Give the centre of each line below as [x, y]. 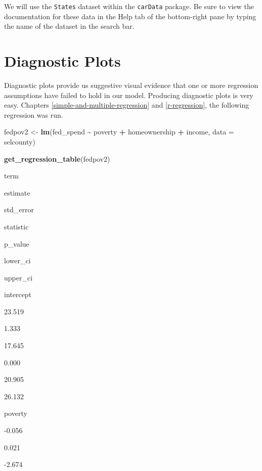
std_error [19, 209]
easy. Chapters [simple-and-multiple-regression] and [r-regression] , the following [127, 105]
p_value [17, 243]
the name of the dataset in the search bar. [69, 26]
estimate [17, 192]
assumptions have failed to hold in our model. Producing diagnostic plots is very [129, 95]
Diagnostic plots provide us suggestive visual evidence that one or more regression [131, 85]
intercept [18, 294]
